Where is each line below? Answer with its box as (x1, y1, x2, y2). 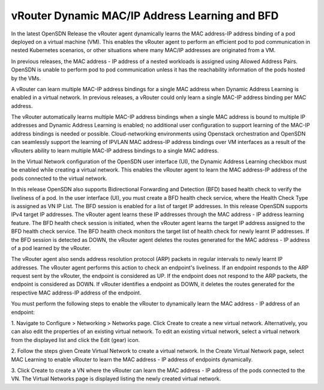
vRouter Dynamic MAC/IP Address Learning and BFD (11, 9, 279, 22)
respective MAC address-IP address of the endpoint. (11, 289, 142, 296)
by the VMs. (11, 74, 41, 82)
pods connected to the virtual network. (11, 175, 107, 182)
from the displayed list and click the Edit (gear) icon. (11, 336, 140, 343)
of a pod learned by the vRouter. (11, 244, 91, 251)
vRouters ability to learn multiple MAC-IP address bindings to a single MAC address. (11, 147, 219, 154)
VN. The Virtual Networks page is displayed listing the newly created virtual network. (11, 375, 221, 382)
